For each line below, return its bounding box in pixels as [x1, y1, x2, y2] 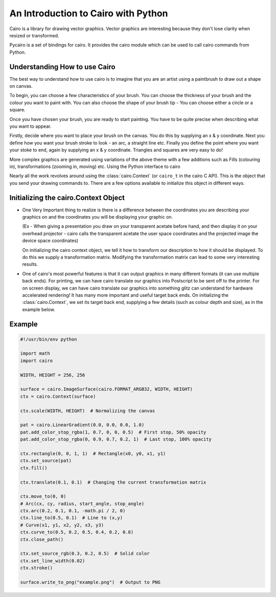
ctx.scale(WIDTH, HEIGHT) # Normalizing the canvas [20, 408, 155, 414]
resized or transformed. [9, 32, 59, 38]
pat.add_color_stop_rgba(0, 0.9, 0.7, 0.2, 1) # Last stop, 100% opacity [20, 437, 212, 442]
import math [20, 350, 51, 356]
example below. [22, 306, 56, 313]
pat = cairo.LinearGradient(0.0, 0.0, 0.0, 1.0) [20, 422, 145, 428]
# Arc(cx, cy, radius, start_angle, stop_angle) [20, 500, 145, 507]
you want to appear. [9, 123, 52, 129]
